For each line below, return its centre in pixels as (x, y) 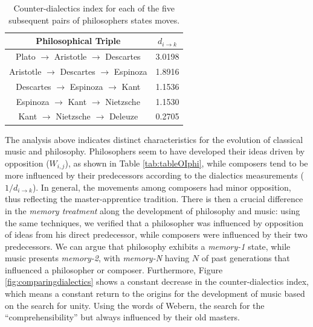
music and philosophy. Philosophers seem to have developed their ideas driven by (155, 151)
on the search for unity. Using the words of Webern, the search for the (135, 305)
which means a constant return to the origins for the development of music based (155, 294)
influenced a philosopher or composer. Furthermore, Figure (114, 269)
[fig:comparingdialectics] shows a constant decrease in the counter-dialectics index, (157, 281)
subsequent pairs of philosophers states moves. (94, 20)
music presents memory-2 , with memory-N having (97, 258)
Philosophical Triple (78, 41)
